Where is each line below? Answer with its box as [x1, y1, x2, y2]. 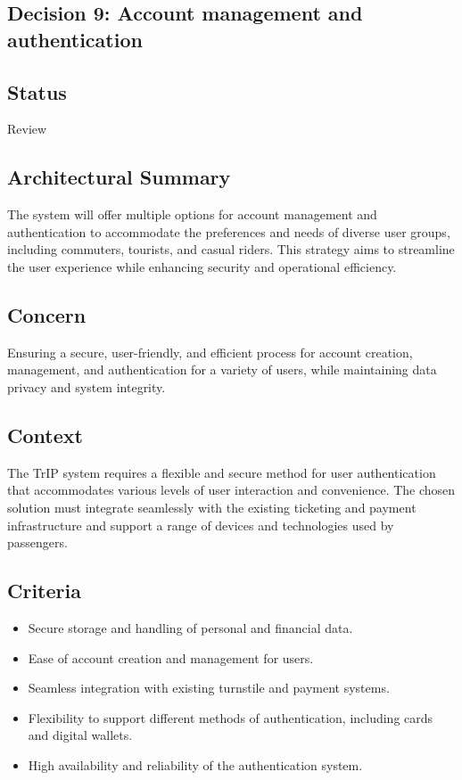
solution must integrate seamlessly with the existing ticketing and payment [7, 497, 417, 516]
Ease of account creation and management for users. [28, 648, 314, 667]
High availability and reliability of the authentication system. [28, 755, 363, 774]
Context [7, 421, 83, 448]
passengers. [7, 533, 68, 552]
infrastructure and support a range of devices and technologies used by [7, 515, 394, 534]
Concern [7, 300, 87, 328]
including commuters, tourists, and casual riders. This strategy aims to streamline [7, 240, 455, 259]
